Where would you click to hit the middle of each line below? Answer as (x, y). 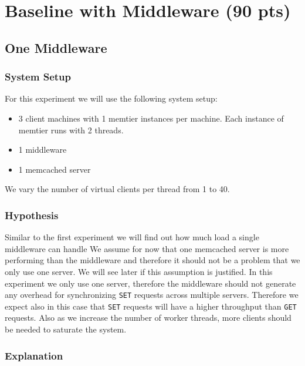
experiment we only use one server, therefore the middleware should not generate (150, 283)
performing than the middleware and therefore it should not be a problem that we (152, 260)
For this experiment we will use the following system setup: (111, 98)
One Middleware (56, 47)
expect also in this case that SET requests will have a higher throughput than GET (151, 306)
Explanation (34, 355)
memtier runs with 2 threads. (71, 130)
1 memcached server (55, 169)
